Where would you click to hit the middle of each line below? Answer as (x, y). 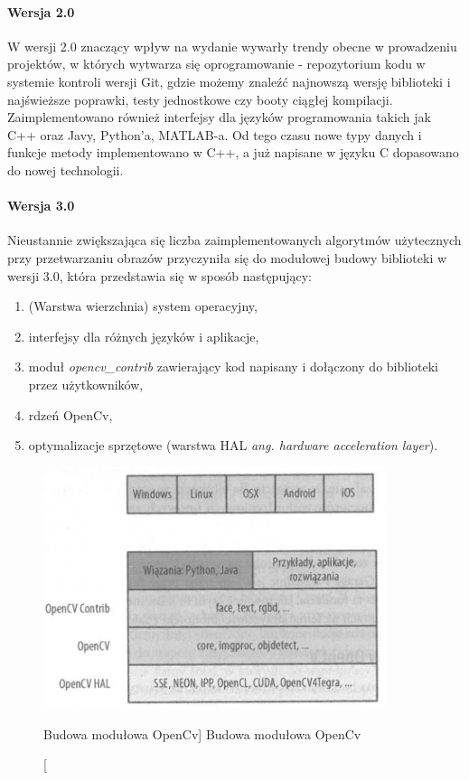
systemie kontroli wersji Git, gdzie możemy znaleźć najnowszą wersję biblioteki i (229, 81)
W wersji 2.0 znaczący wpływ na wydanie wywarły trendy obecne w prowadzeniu (232, 46)
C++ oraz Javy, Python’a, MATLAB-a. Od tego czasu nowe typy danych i (215, 134)
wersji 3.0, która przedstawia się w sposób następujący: (159, 275)
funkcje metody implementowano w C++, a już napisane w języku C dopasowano (233, 152)
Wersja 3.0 (41, 206)
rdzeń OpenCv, (70, 414)
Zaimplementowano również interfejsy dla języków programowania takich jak (219, 117)
